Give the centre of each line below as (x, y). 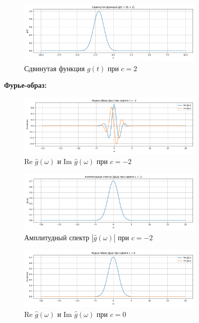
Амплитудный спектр (57, 237)
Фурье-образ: (25, 85)
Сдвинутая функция (55, 68)
